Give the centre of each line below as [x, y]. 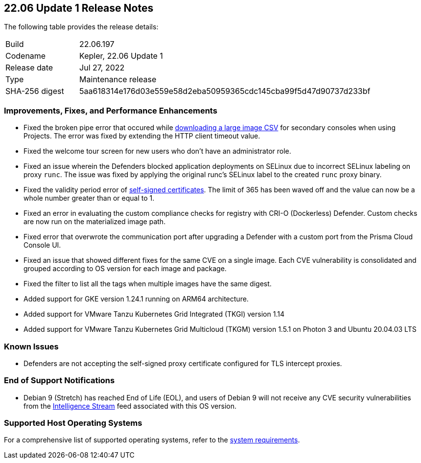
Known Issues [31, 346]
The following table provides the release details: [81, 27]
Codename [26, 56]
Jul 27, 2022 [102, 68]
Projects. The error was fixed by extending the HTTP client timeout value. [142, 136]
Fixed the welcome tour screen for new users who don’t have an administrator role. [157, 151]
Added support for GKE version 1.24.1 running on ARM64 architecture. [136, 299]
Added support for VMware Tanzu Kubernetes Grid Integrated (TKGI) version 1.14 [154, 314]
